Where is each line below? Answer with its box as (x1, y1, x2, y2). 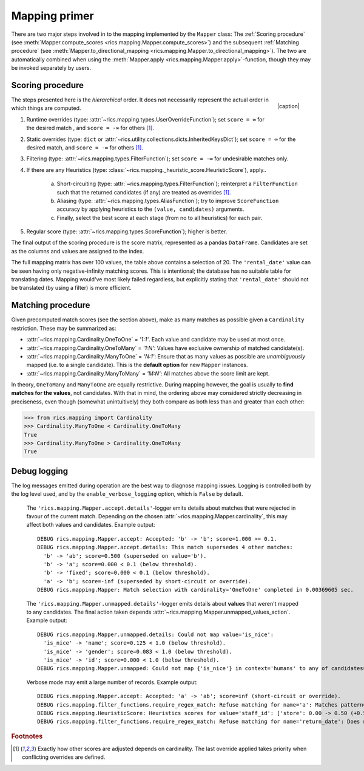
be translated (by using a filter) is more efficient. (11, 284, 132, 292)
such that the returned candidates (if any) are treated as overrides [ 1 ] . (56, 188, 231, 196)
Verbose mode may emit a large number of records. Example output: (26, 678, 198, 686)
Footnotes (11, 732, 43, 741)
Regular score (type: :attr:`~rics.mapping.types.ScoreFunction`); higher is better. (26, 228, 227, 235)
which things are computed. (11, 105, 81, 112)
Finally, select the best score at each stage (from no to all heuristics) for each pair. (56, 214, 263, 221)
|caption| (277, 102, 300, 109)
